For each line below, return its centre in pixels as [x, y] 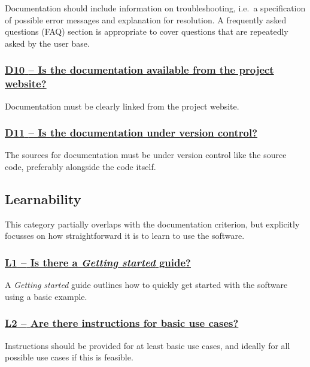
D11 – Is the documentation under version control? [131, 133]
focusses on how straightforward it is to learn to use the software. [125, 236]
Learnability [43, 198]
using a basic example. [46, 296]
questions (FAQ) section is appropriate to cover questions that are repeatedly [147, 31]
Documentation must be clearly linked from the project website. [122, 106]
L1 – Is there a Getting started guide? [98, 262]
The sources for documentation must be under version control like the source [146, 155]
